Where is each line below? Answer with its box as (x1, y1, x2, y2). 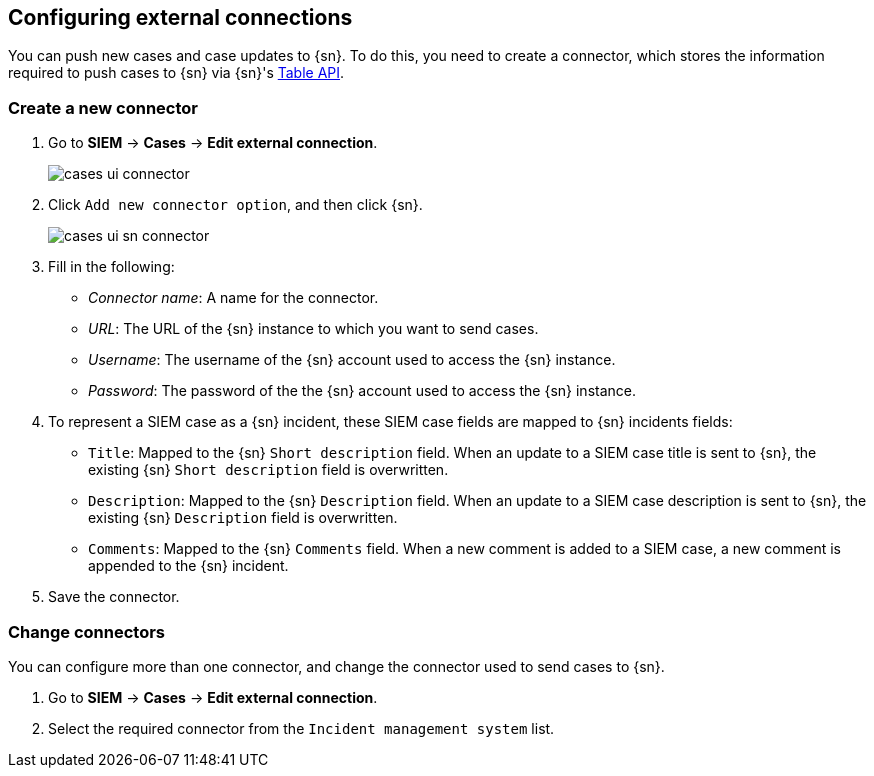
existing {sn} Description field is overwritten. (88, 509, 398, 527)
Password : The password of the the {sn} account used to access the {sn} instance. (88, 382, 637, 400)
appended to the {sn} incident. (88, 557, 289, 575)
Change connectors (8, 621, 166, 642)
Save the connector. (48, 588, 180, 606)
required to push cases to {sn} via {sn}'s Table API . (8, 64, 345, 82)
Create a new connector (8, 97, 199, 118)
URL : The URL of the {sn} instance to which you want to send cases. (88, 320, 539, 338)
